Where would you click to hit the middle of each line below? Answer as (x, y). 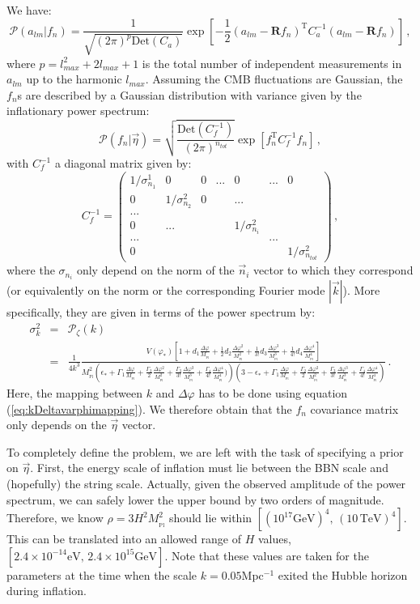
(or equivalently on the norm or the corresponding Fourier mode (166, 290)
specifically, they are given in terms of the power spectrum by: (161, 312)
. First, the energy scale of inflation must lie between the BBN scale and (209, 468)
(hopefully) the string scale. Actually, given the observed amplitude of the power (206, 483)
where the (31, 270)
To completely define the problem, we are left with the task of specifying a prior (205, 451)
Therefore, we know (55, 518)
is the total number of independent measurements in (272, 63)
